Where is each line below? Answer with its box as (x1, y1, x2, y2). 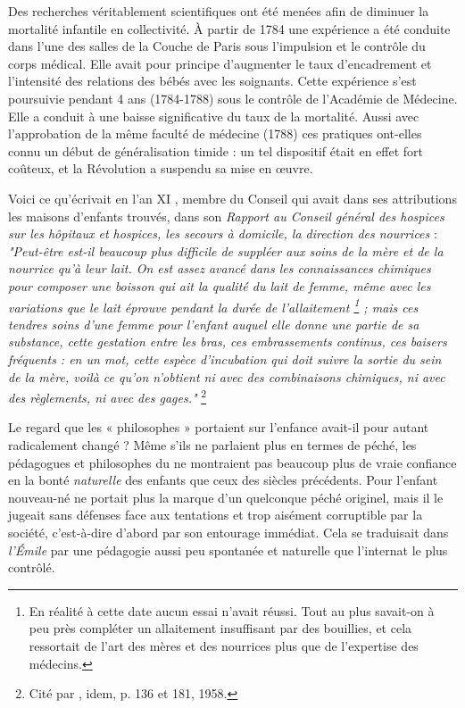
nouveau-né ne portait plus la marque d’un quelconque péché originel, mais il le (8, 487, 444, 506)
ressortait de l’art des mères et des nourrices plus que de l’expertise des (29, 636, 419, 654)
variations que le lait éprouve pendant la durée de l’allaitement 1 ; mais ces (8, 295, 419, 316)
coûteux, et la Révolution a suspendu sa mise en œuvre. (8, 159, 313, 178)
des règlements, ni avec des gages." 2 (8, 386, 207, 406)
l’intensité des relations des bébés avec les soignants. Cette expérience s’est (8, 71, 417, 90)
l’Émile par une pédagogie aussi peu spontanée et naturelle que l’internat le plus (8, 540, 448, 559)
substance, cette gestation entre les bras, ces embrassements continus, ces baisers (8, 332, 447, 351)
